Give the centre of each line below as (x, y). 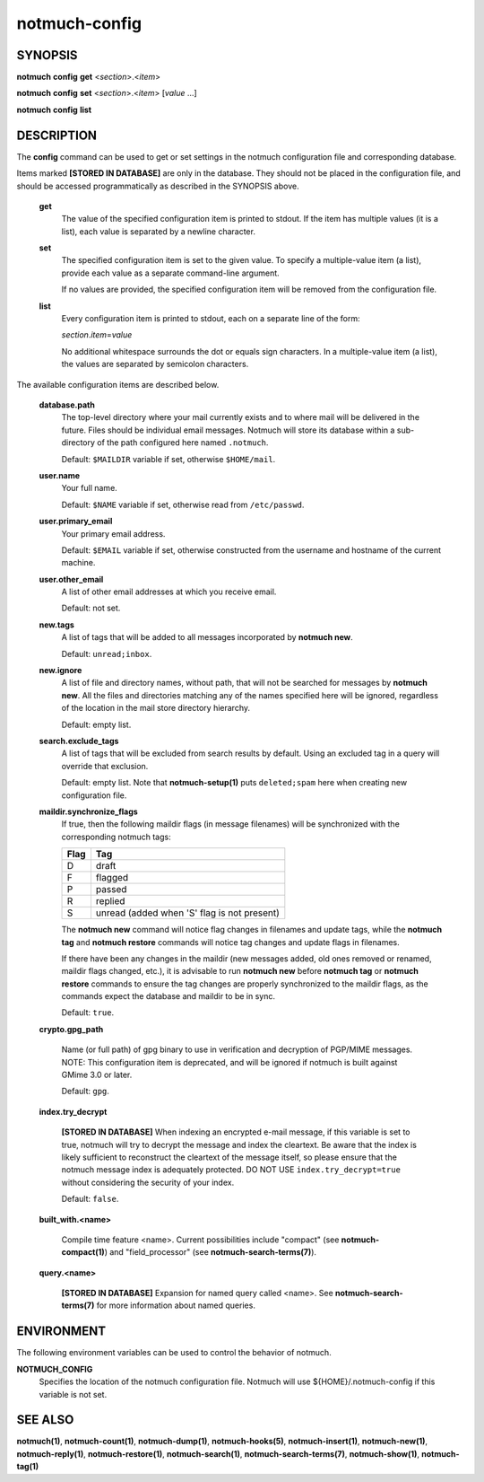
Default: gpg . (85, 1092)
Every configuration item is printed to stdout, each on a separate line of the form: (211, 319)
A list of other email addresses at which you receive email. (169, 592)
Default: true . (88, 1013)
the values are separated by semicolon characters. (155, 364)
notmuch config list (54, 110)
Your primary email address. (113, 533)
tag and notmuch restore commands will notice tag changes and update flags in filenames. (231, 942)
